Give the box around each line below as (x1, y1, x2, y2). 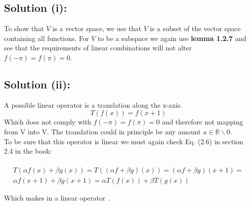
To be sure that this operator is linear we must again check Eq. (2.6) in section (4, 136, 244, 146)
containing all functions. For (4, 33, 89, 43)
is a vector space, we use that (52, 23, 141, 34)
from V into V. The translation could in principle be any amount (4, 126, 201, 136)
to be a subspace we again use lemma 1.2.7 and (97, 33, 247, 43)
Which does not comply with (4, 117, 91, 127)
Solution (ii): (4, 76, 71, 91)
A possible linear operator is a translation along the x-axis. (4, 99, 183, 110)
